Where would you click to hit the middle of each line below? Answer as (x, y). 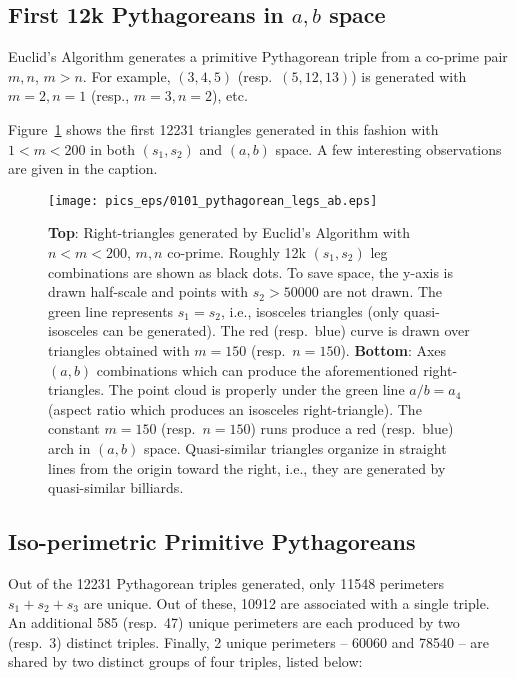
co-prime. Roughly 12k (236, 252)
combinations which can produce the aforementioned (257, 369)
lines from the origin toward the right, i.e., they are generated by (247, 467)
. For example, (126, 75)
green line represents (111, 310)
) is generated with (409, 75)
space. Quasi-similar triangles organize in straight (295, 447)
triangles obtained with (119, 349)
